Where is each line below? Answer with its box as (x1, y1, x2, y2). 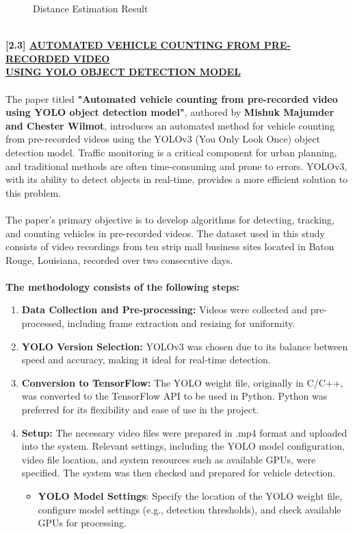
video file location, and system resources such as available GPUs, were (21, 452, 316, 466)
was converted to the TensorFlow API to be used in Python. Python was (21, 389, 328, 403)
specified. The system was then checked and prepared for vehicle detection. (21, 465, 336, 480)
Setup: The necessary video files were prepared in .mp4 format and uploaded (21, 425, 348, 439)
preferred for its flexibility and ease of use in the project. (21, 402, 259, 417)
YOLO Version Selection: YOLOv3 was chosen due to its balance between (21, 339, 348, 353)
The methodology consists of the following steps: (5, 279, 240, 293)
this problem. (5, 185, 62, 199)
